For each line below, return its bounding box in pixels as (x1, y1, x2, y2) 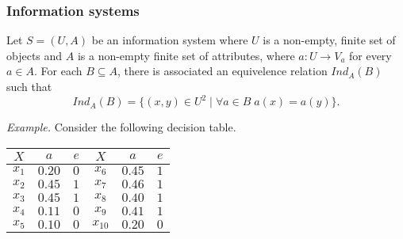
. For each (34, 63, 83, 79)
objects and (6, 47, 63, 63)
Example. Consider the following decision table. (6, 119, 236, 135)
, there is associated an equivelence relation (117, 63, 328, 79)
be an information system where (91, 32, 248, 48)
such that (6, 78, 52, 94)
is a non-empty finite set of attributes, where (77, 47, 295, 63)
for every (349, 47, 392, 63)
